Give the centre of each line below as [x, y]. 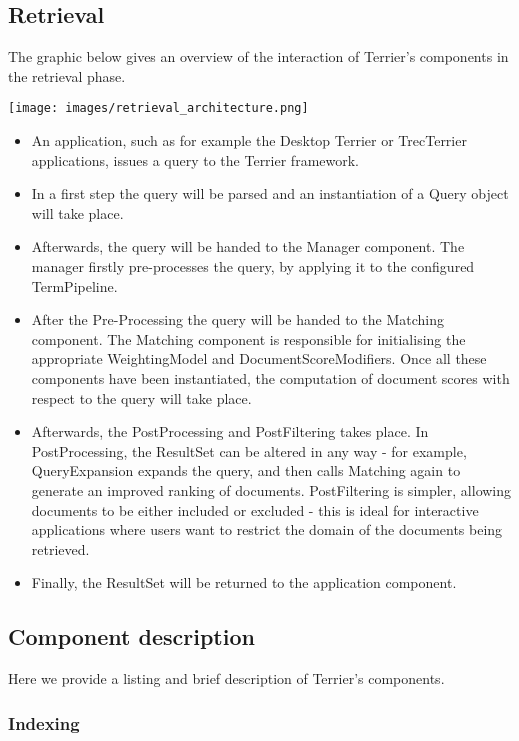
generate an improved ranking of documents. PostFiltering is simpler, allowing [271, 489]
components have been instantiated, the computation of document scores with [270, 377]
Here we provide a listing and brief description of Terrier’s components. [226, 678]
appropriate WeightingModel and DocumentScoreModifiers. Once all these [259, 358]
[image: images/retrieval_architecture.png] [158, 108]
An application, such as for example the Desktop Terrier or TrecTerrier [249, 140]
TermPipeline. [74, 285]
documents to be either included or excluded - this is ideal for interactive [255, 509]
